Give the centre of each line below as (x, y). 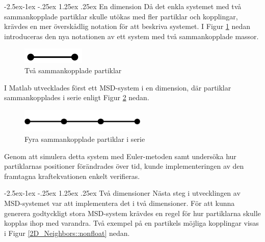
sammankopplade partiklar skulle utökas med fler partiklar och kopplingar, (121, 16)
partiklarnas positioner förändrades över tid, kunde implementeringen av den (124, 166)
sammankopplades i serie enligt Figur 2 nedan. (77, 97)
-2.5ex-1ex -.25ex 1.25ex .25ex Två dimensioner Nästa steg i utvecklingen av (122, 193)
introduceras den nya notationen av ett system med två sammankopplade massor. (131, 36)
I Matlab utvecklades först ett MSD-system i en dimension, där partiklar (118, 87)
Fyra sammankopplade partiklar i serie (85, 139)
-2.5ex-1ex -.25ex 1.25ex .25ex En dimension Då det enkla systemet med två (123, 6)
